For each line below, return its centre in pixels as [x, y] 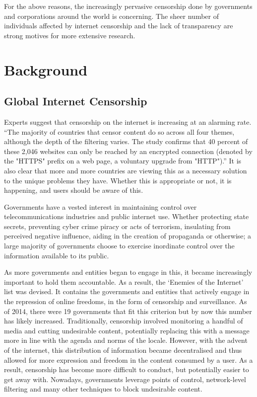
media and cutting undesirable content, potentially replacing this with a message [127, 330]
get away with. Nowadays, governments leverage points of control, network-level [125, 379]
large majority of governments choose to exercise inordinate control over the [119, 246]
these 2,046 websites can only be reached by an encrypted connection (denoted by [128, 151]
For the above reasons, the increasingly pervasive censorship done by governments [128, 6]
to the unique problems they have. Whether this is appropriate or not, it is [118, 180]
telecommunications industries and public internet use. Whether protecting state [127, 216]
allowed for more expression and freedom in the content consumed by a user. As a [128, 359]
